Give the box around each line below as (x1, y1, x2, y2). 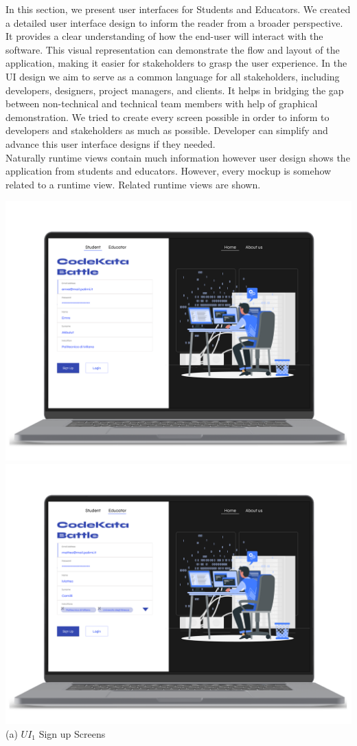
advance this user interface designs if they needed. (5, 136, 216, 151)
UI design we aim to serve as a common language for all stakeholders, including (5, 69, 340, 83)
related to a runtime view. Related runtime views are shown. (5, 177, 261, 191)
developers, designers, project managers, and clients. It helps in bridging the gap (5, 83, 344, 97)
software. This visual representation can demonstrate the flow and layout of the (5, 42, 340, 56)
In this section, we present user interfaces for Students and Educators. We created (5, 2, 351, 16)
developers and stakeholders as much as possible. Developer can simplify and (5, 123, 328, 138)
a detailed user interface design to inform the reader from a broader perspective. (5, 15, 343, 30)
